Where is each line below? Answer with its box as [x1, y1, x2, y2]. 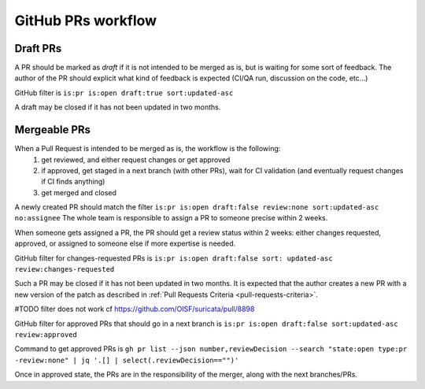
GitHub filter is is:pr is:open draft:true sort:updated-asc [14, 87, 234, 98]
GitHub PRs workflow [14, 12, 157, 29]
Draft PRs [14, 42, 62, 55]
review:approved [14, 331, 78, 339]
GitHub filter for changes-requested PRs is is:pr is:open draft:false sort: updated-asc [14, 253, 334, 263]
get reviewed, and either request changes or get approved [41, 154, 231, 165]
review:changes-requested [14, 265, 115, 274]
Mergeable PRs [14, 123, 91, 137]
